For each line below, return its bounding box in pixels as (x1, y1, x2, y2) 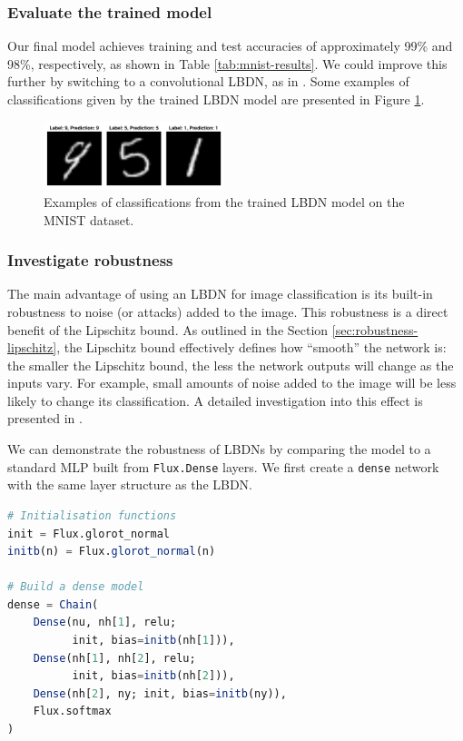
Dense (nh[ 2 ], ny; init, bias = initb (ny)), (33, 687, 287, 700)
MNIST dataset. (44, 210, 134, 229)
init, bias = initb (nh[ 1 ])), (72, 634, 235, 647)
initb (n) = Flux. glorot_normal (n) (7, 545, 216, 558)
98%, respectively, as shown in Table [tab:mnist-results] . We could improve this (7, 54, 448, 73)
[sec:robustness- (331, 320, 419, 339)
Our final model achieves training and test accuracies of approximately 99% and (7, 36, 453, 55)
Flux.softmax (33, 705, 112, 718)
